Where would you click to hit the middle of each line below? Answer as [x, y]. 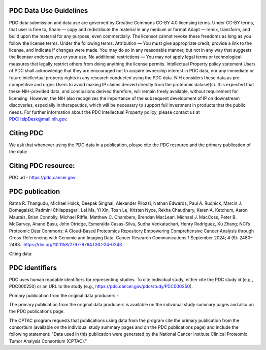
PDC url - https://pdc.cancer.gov [42, 178]
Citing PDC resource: [42, 166]
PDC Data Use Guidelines [49, 11]
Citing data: [21, 254]
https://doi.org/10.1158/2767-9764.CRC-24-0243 [73, 245]
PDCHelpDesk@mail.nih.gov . [38, 119]
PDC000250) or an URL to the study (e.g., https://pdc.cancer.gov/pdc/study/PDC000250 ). [101, 286]
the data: [18, 152]
